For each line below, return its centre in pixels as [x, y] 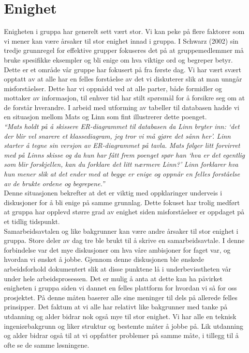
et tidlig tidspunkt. [32, 221]
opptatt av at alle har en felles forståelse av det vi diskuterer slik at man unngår [123, 79]
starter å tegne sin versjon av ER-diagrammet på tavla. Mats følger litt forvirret [122, 145]
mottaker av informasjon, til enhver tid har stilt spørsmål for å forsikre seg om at [124, 98]
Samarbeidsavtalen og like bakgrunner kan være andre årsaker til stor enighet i [121, 231]
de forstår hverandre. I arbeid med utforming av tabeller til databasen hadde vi [122, 107]
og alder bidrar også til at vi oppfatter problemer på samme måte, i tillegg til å [121, 335]
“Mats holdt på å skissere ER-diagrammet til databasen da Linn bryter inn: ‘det [122, 126]
